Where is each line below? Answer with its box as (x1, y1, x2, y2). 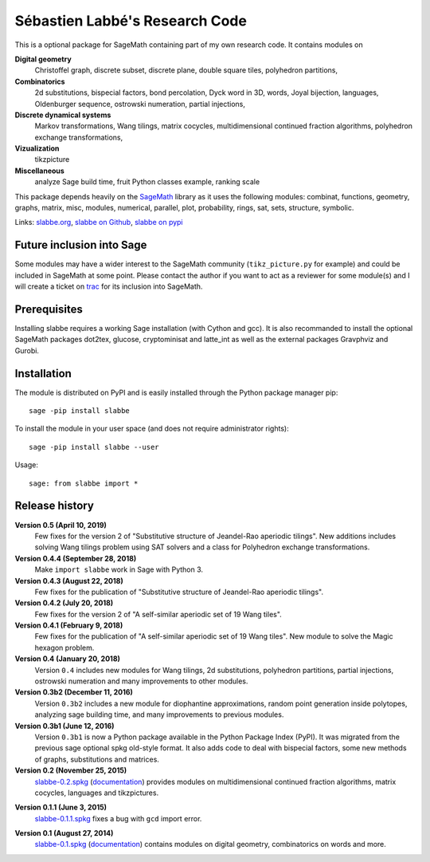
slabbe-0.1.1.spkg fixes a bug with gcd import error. (34, 813, 202, 823)
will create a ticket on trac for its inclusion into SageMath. (14, 281, 203, 291)
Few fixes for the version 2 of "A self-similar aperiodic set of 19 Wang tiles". (34, 609, 282, 619)
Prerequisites (14, 302, 83, 316)
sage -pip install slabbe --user (29, 443, 159, 451)
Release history (14, 499, 95, 513)
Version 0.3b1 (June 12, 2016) (14, 721, 115, 730)
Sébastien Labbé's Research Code (14, 12, 247, 30)
